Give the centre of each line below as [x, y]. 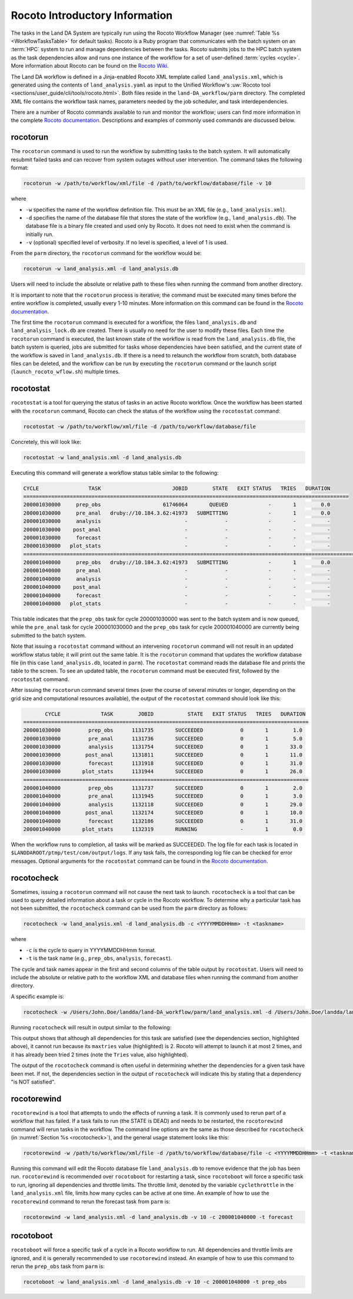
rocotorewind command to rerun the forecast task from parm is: [91, 1201]
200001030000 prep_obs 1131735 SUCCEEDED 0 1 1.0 [163, 730]
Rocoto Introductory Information [92, 15]
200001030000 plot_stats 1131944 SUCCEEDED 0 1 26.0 [163, 772]
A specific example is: [38, 996]
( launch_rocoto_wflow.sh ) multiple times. [65, 372]
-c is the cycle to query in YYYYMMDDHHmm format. [91, 950]
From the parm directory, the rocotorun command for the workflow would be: [106, 253]
